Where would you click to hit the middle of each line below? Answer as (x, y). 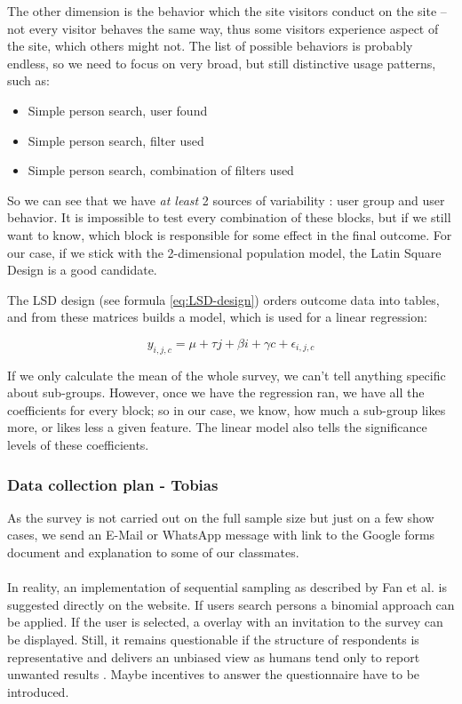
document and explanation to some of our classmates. (153, 552)
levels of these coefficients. (78, 445)
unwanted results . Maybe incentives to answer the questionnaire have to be (214, 674)
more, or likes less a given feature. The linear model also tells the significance (217, 427)
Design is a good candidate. (82, 270)
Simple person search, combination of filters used (161, 170)
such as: (28, 80)
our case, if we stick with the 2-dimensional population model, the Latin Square (224, 252)
